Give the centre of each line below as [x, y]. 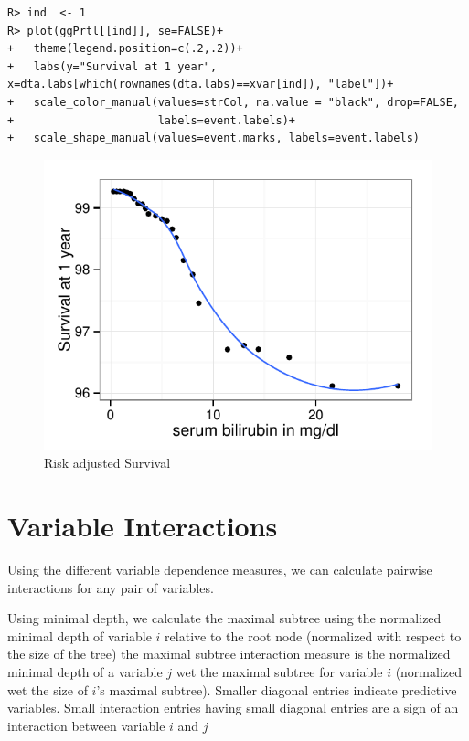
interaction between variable [86, 725]
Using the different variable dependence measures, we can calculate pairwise [220, 570]
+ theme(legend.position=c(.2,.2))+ [125, 49]
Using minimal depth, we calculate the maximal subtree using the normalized [224, 618]
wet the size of [48, 689]
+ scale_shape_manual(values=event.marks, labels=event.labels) [214, 138]
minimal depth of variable [80, 635]
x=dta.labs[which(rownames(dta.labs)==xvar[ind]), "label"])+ [201, 85]
